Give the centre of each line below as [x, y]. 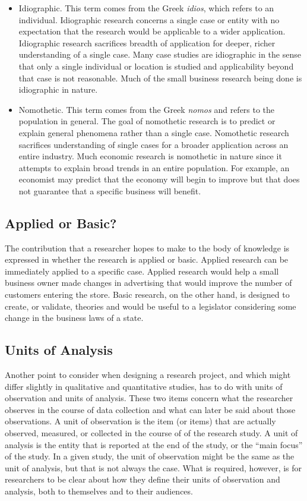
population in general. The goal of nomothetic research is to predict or [147, 121]
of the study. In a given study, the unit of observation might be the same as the [150, 456]
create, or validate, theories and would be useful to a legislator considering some [151, 306]
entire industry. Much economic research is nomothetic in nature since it [150, 156]
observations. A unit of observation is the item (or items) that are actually [140, 421]
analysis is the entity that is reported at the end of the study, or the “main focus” [154, 444]
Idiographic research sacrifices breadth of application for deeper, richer [147, 42]
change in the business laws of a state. [74, 318]
